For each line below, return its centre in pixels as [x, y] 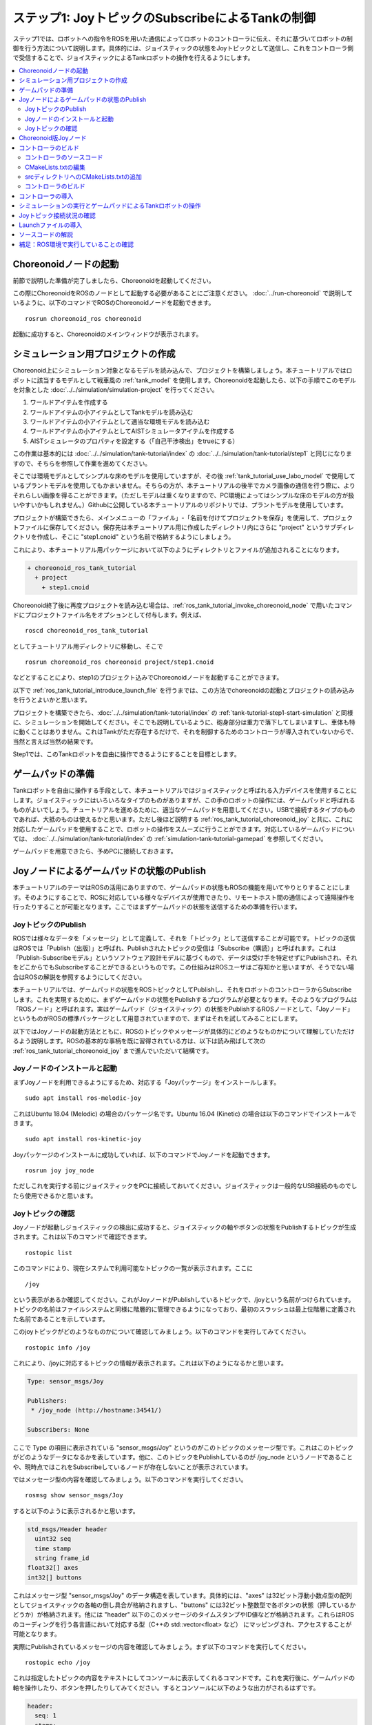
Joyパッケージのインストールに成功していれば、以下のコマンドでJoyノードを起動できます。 [143, 1154]
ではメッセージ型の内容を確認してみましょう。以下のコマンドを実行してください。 [130, 1479]
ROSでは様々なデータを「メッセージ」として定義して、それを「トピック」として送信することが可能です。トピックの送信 [184, 938]
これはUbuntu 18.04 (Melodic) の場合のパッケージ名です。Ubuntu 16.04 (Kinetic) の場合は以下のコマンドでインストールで [185, 1114]
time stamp [53, 1548]
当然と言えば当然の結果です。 [55, 741]
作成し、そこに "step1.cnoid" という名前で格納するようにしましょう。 [136, 537]
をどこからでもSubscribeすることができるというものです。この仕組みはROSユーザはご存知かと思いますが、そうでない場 [184, 967]
